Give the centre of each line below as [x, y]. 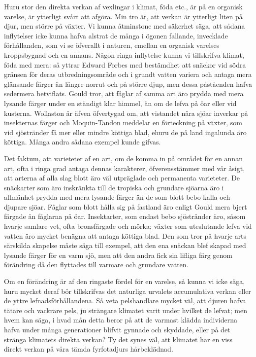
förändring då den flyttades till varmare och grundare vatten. [96, 265]
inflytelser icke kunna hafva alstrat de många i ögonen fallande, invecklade [116, 35]
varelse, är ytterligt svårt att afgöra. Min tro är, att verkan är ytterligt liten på [123, 16]
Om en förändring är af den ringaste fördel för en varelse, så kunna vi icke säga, [125, 281]
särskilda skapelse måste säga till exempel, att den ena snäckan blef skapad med [125, 245]
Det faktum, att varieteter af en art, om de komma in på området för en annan [123, 158]
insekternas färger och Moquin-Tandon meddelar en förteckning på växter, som [123, 123]
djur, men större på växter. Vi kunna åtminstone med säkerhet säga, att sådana [125, 26]
